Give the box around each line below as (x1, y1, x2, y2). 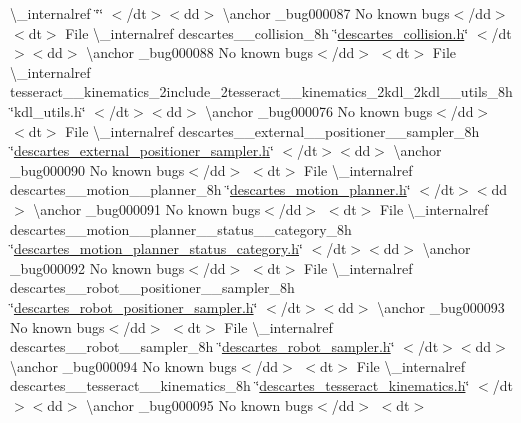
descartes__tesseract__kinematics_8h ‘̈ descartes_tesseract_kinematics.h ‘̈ (10, 375, 470, 396)
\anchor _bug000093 (377, 296, 505, 317)
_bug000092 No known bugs (10, 257, 185, 278)
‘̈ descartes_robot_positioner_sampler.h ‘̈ (10, 296, 258, 317)
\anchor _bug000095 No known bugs (86, 394, 314, 415)
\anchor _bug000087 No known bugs (222, 3, 450, 23)
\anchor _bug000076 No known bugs (205, 100, 433, 121)
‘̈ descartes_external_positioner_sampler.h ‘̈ (10, 140, 274, 161)
